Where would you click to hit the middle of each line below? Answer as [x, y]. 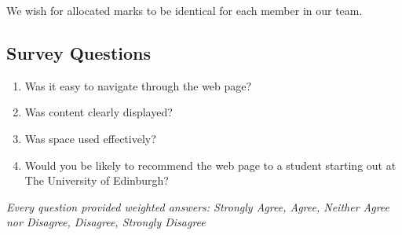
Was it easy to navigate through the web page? [138, 85]
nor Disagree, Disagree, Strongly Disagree [106, 222]
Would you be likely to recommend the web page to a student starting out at [210, 165]
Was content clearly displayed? [99, 112]
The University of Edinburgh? [97, 180]
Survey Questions [79, 52]
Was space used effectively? [90, 138]
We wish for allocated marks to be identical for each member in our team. [185, 10]
